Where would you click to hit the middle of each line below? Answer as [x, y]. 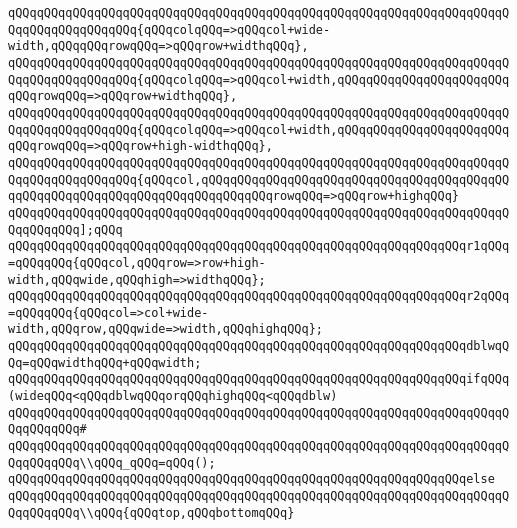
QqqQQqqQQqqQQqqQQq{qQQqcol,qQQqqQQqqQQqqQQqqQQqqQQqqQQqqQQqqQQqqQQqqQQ [259, 179]
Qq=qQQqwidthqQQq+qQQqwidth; [105, 362]
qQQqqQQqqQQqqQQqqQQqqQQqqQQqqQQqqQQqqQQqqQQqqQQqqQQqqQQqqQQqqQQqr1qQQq [259, 246]
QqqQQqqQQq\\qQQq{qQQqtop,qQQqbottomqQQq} [151, 512]
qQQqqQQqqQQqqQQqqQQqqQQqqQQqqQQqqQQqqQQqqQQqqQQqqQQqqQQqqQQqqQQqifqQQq [259, 379]
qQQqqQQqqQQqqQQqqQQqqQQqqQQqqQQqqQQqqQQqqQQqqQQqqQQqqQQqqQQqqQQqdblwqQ [259, 346]
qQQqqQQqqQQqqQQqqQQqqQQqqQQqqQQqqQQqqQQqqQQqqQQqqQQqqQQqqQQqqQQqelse [251, 479]
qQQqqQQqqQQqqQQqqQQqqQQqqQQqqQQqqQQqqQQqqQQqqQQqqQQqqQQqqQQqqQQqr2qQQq [259, 296]
